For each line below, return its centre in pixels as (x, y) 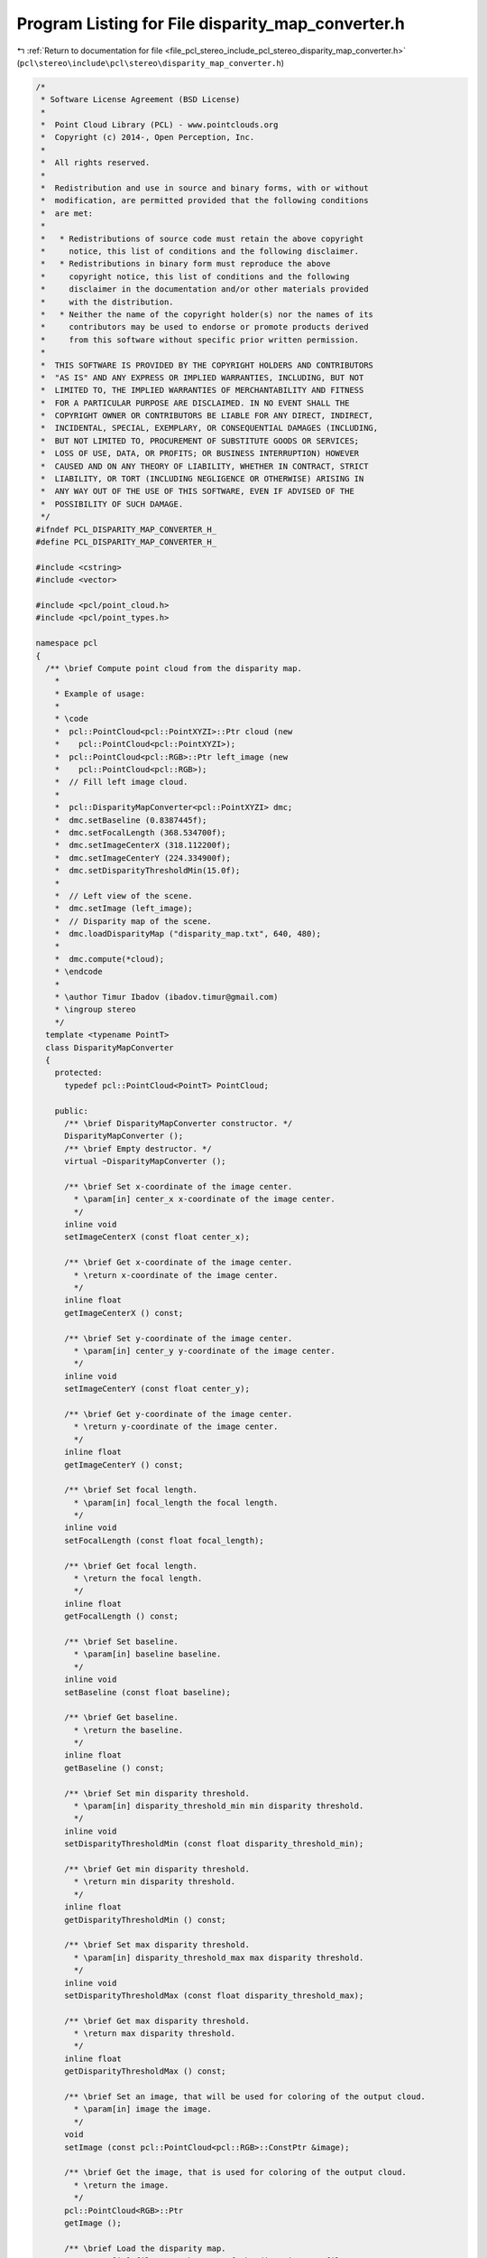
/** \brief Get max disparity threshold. (157, 2020)
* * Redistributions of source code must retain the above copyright (202, 238)
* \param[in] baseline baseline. (147, 1654)
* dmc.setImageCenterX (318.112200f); (143, 845)
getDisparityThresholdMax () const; (145, 2071)
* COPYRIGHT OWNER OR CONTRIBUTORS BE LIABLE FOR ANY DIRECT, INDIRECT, (207, 416)
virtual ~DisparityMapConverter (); (145, 1162)
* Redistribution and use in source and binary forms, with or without (205, 188)
